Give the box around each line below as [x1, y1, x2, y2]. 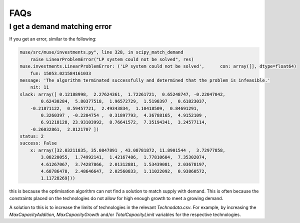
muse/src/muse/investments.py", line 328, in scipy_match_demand [19, 49, 183, 55]
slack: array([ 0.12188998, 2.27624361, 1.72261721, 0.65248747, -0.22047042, [19, 91, 226, 97]
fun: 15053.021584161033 [30, 70, 91, 76]
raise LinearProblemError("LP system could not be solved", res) [30, 56, 194, 62]
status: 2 [19, 133, 44, 139]
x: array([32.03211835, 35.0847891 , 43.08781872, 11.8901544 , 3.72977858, [30, 147, 226, 153]
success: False [19, 140, 57, 146]
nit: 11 [30, 84, 49, 90]
